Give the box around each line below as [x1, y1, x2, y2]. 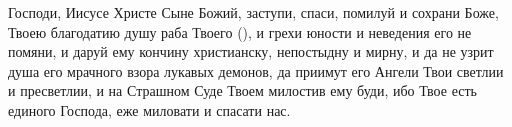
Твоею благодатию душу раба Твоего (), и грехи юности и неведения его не [8, 21, 472, 42]
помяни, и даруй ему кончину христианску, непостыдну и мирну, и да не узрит [8, 41, 494, 62]
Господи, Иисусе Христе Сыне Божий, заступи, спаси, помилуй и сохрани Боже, [8, 2, 499, 22]
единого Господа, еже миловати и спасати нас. [8, 99, 291, 120]
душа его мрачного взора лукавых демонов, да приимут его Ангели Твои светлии [8, 60, 504, 81]
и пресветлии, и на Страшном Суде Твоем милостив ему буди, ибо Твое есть [8, 80, 477, 101]
